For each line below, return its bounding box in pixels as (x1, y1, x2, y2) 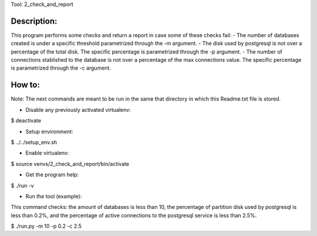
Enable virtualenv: (25, 149, 69, 157)
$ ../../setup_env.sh (11, 138, 58, 145)
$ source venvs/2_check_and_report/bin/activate (11, 160, 129, 167)
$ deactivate (11, 117, 41, 124)
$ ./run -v (11, 182, 35, 189)
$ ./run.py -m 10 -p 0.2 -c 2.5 (11, 222, 82, 230)
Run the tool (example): (25, 192, 82, 200)
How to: (11, 80, 41, 90)
